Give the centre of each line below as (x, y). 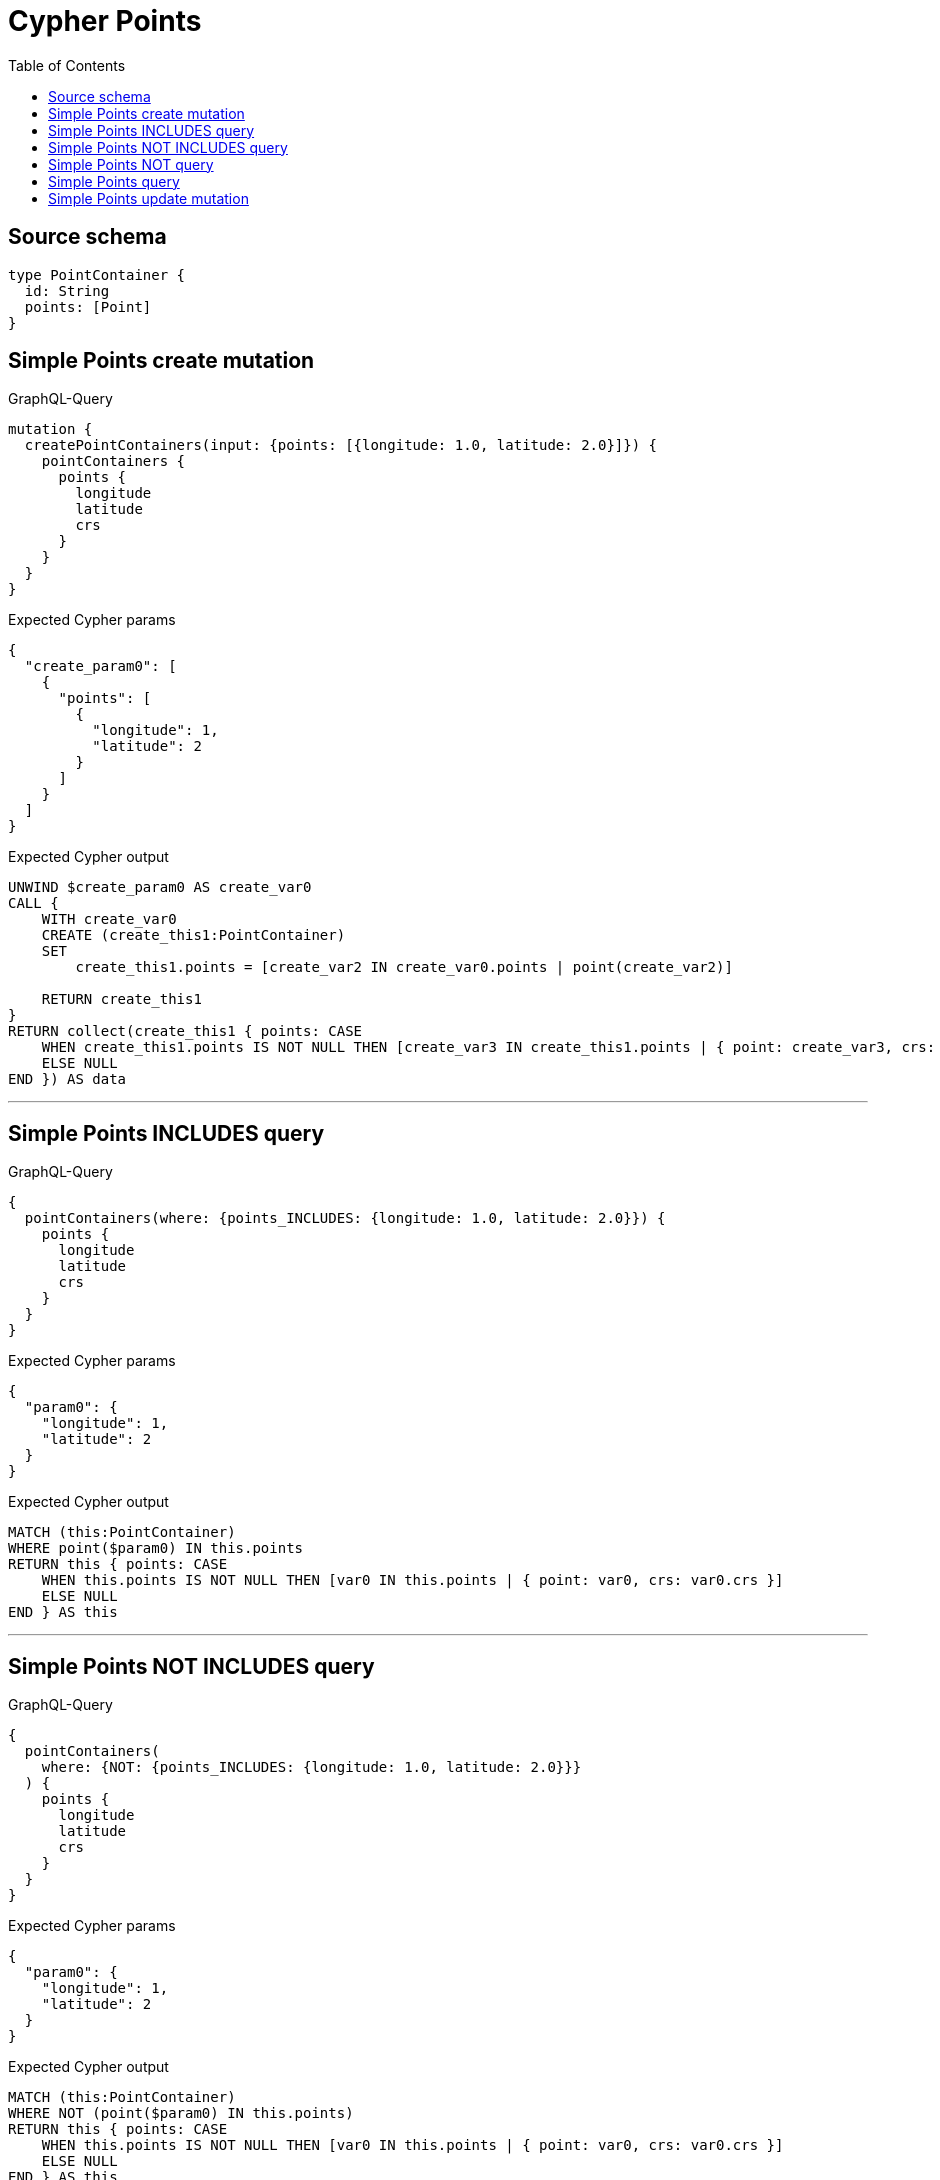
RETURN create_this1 (121, 999)
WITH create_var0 (109, 919)
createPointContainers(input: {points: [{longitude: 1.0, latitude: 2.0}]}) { (341, 445)
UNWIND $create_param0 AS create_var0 (160, 887)
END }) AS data (67, 1079)
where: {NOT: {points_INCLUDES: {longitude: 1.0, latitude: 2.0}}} (311, 1767)
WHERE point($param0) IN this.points (156, 1548)
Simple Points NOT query (131, 164)
